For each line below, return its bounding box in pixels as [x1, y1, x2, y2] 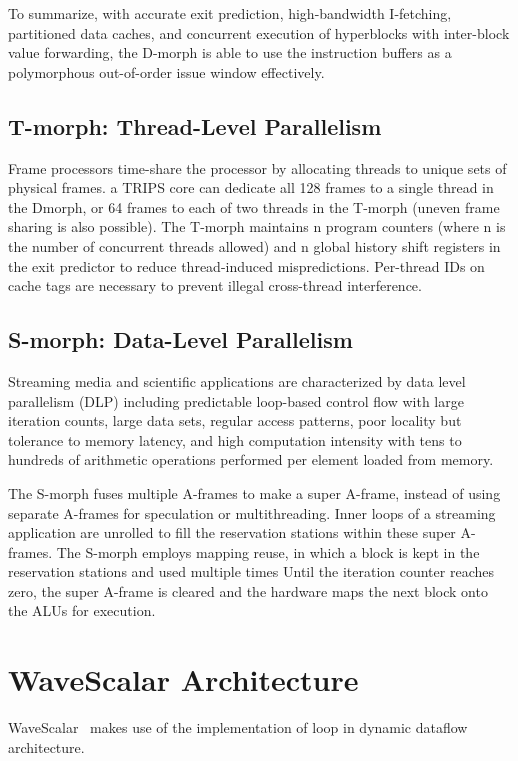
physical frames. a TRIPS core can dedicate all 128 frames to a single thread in [8, 177, 494, 198]
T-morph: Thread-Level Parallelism [8, 110, 382, 141]
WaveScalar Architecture [8, 659, 359, 700]
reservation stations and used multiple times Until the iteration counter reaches [8, 561, 494, 582]
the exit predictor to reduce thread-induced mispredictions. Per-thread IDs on [8, 255, 485, 276]
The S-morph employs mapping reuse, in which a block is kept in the [56, 541, 480, 562]
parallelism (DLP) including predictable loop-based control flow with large [8, 390, 464, 411]
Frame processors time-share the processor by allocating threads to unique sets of [8, 157, 507, 178]
